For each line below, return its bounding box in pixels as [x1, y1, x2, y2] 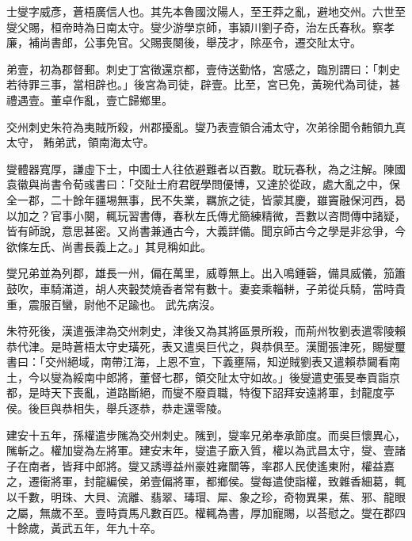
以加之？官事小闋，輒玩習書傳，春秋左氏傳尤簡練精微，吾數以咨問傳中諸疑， [6, 207, 406, 223]
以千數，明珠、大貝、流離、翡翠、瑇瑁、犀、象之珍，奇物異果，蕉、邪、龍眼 [6, 489, 406, 505]
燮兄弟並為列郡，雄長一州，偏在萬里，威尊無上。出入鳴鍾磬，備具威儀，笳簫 [6, 265, 406, 281]
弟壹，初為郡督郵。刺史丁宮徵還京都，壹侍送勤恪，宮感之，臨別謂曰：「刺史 [6, 60, 400, 77]
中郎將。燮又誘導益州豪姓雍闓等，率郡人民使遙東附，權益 [83, 457, 383, 474]
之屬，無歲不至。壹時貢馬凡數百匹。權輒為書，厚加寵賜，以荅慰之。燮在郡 [6, 504, 395, 520]
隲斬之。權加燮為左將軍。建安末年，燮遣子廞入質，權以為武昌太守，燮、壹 [6, 442, 395, 459]
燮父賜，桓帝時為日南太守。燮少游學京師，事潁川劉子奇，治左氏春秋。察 [6, 18, 383, 35]
